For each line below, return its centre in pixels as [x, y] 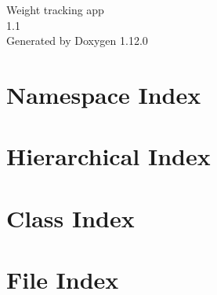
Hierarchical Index [108, 156]
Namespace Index [104, 94]
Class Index [71, 218]
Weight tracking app [55, 9]
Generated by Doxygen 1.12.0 [77, 41]
